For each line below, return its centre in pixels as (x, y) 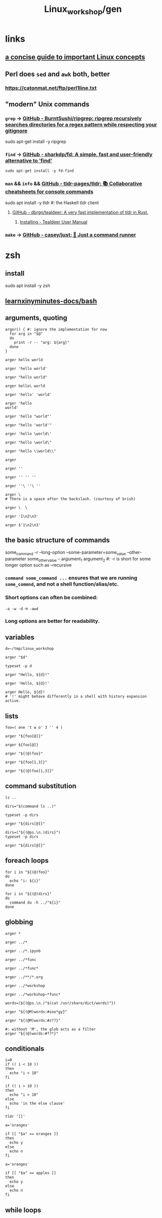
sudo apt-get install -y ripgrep (36, 142)
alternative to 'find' (29, 161)
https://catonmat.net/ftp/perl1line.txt (51, 88)
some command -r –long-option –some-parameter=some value (65, 553)
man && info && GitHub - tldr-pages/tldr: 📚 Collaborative (74, 184)
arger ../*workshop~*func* (33, 994)
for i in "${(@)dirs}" (28, 894)
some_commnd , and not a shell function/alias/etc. (62, 584)
